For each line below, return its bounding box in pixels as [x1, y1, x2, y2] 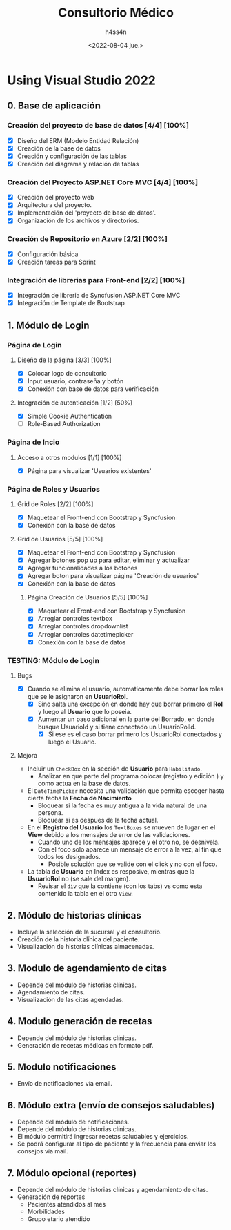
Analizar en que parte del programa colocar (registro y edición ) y [37, 772, 224, 780]
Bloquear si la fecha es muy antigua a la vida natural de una [37, 801, 208, 809]
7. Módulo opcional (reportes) [7, 1167, 137, 1179]
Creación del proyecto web [17, 193, 94, 202]
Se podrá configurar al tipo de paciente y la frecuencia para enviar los [17, 1140, 217, 1148]
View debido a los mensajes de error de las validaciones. [27, 831, 190, 839]
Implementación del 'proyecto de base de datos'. [17, 209, 157, 217]
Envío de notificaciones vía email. [17, 1079, 112, 1088]
